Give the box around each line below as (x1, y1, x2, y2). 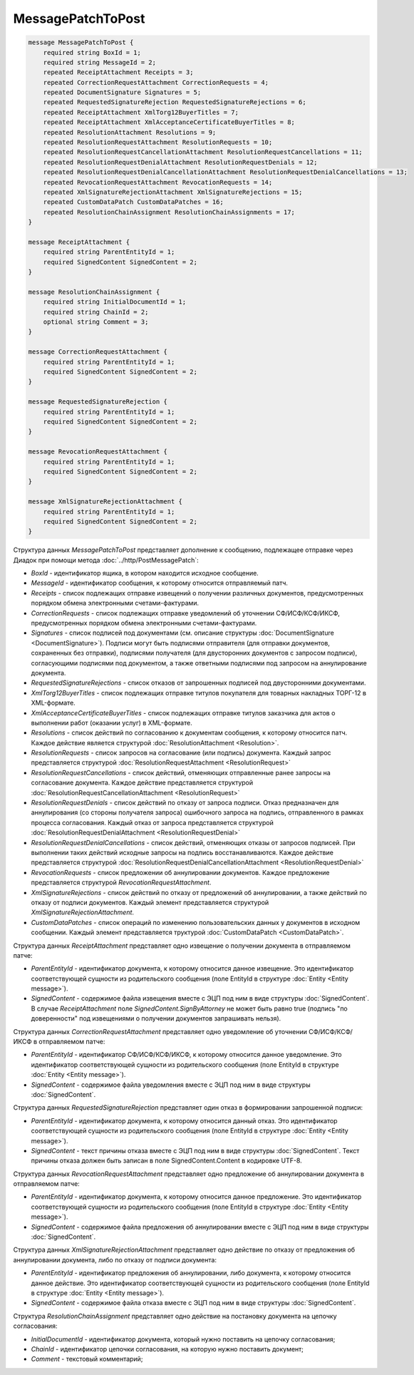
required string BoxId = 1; (43, 48, 142, 56)
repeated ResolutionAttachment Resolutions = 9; (43, 128, 217, 136)
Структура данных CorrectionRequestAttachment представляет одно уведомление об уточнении (13, 1027, 308, 1036)
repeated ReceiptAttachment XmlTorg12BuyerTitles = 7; (43, 108, 239, 116)
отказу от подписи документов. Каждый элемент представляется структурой (31, 898, 269, 906)
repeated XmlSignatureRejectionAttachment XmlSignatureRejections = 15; (43, 188, 303, 196)
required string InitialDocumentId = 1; (43, 298, 187, 306)
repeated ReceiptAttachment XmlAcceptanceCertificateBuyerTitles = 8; (43, 118, 296, 126)
